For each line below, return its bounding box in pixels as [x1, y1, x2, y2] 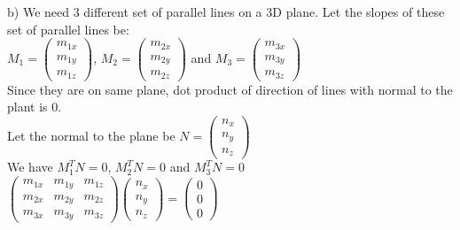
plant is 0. [7, 97, 62, 116]
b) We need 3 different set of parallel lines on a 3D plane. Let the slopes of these [7, 3, 445, 20]
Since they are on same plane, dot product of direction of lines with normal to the [7, 80, 453, 98]
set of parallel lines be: [7, 19, 129, 38]
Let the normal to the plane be [7, 126, 175, 144]
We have [7, 157, 53, 176]
